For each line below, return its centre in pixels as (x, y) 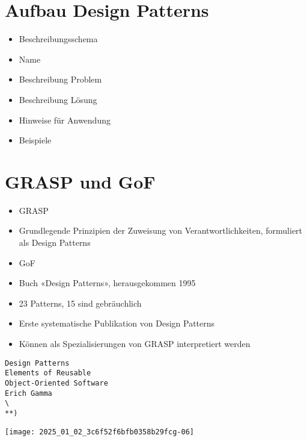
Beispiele (35, 140)
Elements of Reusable (48, 373)
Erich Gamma (29, 393)
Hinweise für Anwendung (65, 120)
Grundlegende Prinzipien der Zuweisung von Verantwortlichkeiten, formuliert (161, 230)
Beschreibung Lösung (58, 99)
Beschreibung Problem (60, 79)
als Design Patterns (55, 242)
